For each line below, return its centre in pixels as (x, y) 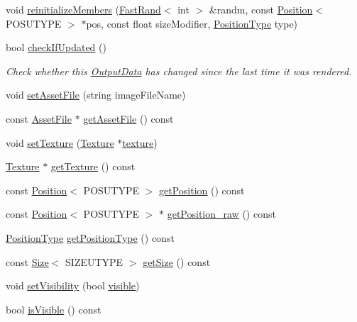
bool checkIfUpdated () (56, 47)
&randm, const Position (261, 9)
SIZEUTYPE (94, 261)
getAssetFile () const (128, 118)
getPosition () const (202, 190)
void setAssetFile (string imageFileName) (96, 95)
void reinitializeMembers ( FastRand (83, 9)
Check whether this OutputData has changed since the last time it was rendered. (179, 71)
